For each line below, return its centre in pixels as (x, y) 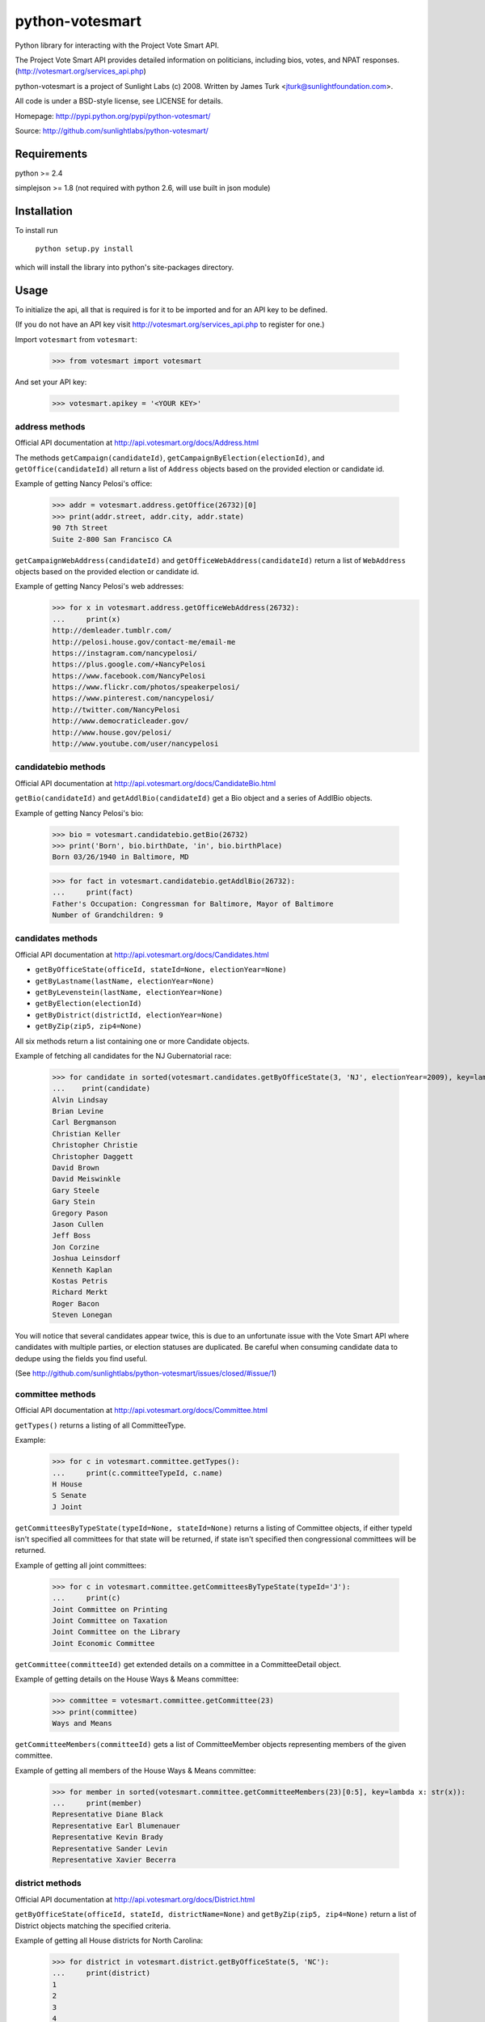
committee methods (55, 1394)
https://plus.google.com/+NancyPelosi (129, 664)
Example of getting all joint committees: (81, 1565)
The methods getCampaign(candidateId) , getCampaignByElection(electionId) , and (170, 458)
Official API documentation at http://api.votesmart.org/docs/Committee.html (141, 1411)
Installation (44, 211)
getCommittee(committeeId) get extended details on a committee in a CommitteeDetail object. (178, 1664)
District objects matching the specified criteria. (93, 1926)
